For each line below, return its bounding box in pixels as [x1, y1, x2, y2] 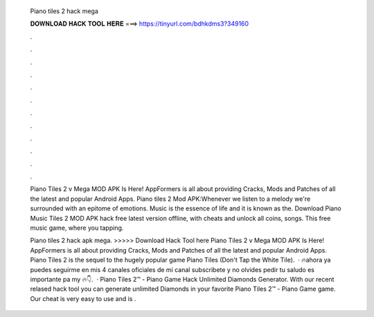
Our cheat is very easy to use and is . [30, 294, 136, 302]
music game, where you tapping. [30, 224, 124, 232]
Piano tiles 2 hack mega [30, 7, 98, 15]
